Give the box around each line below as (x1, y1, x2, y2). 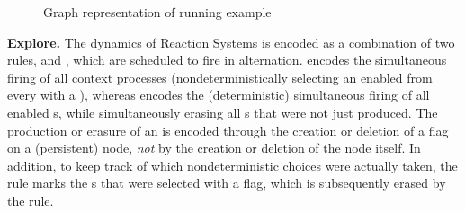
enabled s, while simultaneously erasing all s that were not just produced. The (7, 102, 438, 121)
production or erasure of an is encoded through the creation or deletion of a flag (7, 120, 449, 139)
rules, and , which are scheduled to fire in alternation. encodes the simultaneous (7, 50, 447, 69)
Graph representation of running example (43, 3, 272, 21)
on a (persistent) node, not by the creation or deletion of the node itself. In (7, 138, 421, 157)
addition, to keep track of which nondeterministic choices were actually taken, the (7, 155, 458, 174)
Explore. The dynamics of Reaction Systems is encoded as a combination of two (7, 32, 455, 51)
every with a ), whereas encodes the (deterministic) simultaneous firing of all (7, 85, 430, 104)
